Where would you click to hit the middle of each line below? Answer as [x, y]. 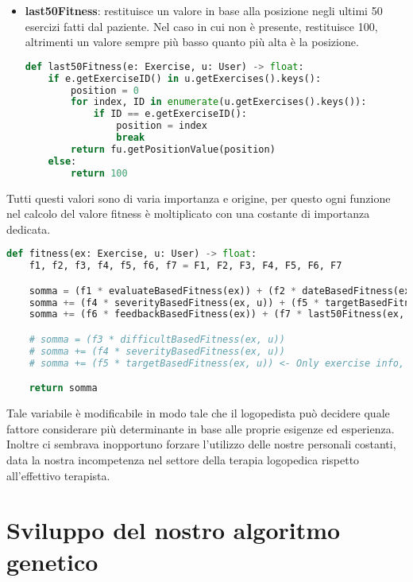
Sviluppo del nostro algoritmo [174, 530]
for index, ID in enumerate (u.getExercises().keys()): [219, 102]
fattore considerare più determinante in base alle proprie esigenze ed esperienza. [201, 428]
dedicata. [29, 229]
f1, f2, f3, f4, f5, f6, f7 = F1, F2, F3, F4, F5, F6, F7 [185, 266]
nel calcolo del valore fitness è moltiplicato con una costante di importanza [188, 213]
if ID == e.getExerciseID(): [170, 114]
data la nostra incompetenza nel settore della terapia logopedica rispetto [183, 459]
